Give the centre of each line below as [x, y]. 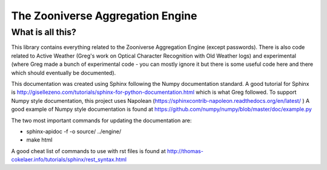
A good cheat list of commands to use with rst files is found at [88, 151]
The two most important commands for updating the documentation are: [101, 120]
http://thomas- [185, 151]
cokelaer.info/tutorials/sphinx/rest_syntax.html [69, 160]
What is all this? [44, 32]
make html [39, 140]
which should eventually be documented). [64, 73]
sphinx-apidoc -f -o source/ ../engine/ [74, 131]
